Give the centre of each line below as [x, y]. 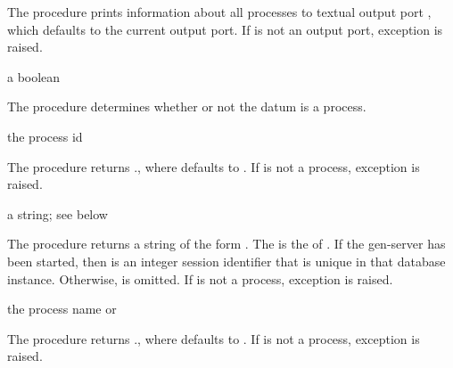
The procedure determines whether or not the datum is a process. [187, 106]
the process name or [62, 309]
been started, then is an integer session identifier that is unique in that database [226, 261]
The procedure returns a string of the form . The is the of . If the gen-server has [226, 244]
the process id [45, 136]
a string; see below [58, 213]
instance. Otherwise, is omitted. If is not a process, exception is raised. [200, 278]
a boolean [34, 76]
